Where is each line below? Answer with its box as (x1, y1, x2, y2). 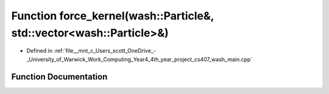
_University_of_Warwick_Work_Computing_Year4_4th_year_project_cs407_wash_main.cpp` (26, 55, 253, 63)
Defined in (26, 47, 53, 55)
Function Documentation (11, 72, 108, 82)
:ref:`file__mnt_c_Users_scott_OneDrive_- (54, 47, 157, 55)
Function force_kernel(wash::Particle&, (11, 9, 214, 22)
